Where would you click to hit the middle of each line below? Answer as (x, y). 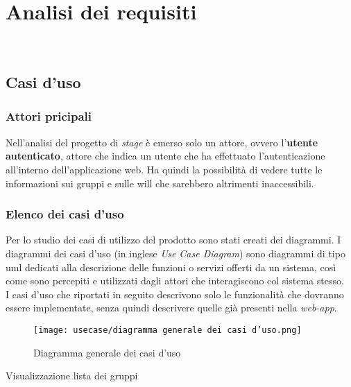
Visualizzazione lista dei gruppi (72, 376)
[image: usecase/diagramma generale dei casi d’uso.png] (168, 330)
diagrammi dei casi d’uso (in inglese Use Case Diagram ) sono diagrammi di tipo (175, 253)
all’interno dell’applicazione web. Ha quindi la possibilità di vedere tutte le (164, 169)
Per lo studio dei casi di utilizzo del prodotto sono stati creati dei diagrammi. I (173, 240)
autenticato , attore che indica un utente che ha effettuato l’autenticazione (165, 156)
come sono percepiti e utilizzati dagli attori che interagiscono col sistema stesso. (175, 281)
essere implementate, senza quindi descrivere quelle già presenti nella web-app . (171, 308)
